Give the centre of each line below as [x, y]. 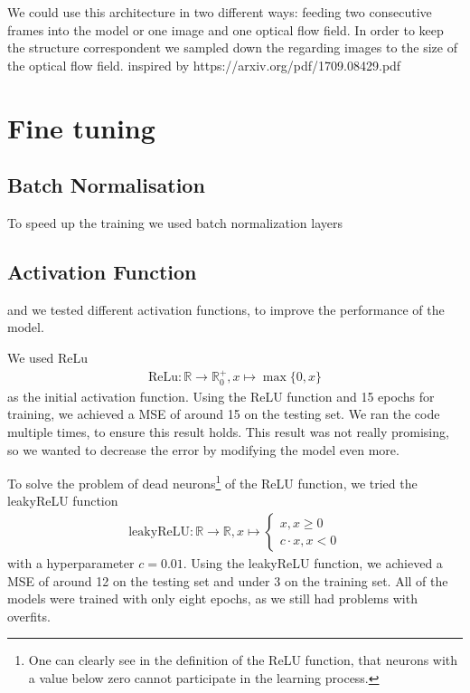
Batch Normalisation [106, 185]
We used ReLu [48, 357]
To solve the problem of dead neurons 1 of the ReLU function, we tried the [212, 482]
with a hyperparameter [71, 563]
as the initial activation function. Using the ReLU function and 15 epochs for [221, 396]
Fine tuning [81, 127]
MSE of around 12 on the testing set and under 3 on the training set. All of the [228, 580]
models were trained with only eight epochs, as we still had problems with [212, 598]
